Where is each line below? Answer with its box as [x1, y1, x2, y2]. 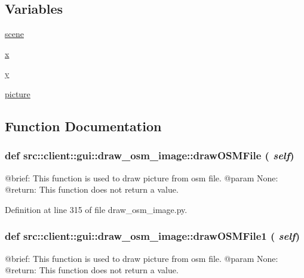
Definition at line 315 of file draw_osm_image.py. [5, 203, 188, 215]
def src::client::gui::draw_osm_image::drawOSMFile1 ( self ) [5, 228, 300, 243]
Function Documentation [5, 116, 162, 135]
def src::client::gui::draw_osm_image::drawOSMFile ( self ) [5, 148, 294, 163]
